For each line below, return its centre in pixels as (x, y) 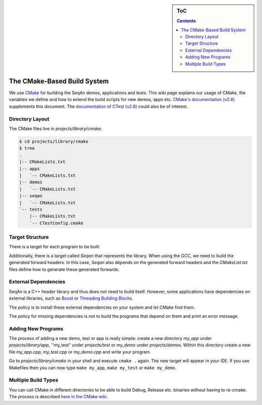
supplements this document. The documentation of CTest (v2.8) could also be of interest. (98, 106)
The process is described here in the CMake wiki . (58, 397)
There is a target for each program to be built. (55, 247)
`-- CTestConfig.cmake (56, 223)
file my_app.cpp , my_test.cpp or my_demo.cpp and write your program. (80, 352)
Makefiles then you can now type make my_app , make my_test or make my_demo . (93, 368)
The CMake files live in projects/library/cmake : (56, 129)
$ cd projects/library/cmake (54, 142)
